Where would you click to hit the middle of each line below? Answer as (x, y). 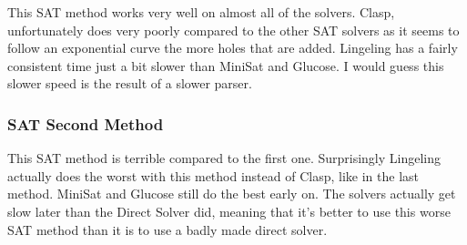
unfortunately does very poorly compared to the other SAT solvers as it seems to (233, 30)
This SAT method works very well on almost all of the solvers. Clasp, (201, 12)
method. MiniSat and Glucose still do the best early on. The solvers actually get (232, 194)
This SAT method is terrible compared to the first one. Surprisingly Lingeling (224, 158)
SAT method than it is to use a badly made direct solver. (168, 229)
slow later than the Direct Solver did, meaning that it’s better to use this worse (229, 211)
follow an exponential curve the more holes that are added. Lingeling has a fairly (233, 48)
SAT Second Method (86, 123)
